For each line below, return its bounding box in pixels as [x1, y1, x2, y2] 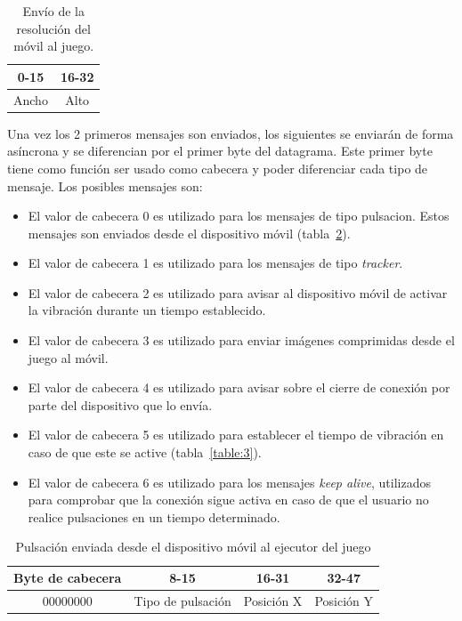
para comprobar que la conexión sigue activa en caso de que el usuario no [28, 490, 429, 509]
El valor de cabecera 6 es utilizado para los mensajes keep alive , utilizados [28, 472, 431, 491]
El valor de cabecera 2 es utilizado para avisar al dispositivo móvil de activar [28, 283, 448, 302]
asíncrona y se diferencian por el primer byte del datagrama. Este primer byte [7, 141, 433, 160]
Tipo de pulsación [134, 591, 231, 609]
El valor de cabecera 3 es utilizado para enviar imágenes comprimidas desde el [28, 331, 455, 350]
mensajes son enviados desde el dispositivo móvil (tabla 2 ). [28, 223, 351, 242]
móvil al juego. [13, 36, 94, 55]
